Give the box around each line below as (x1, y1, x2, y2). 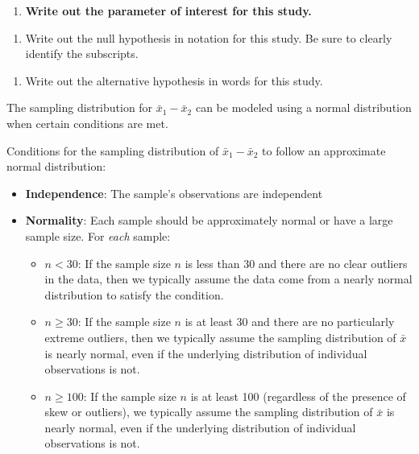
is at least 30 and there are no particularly (185, 313, 395, 330)
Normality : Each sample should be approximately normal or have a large (25, 212, 393, 229)
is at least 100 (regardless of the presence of (190, 387, 406, 404)
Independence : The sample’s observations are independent (25, 184, 323, 201)
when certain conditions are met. (6, 114, 168, 131)
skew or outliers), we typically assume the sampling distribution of (44, 403, 373, 420)
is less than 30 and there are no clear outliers (185, 254, 408, 271)
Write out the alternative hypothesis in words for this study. (25, 72, 323, 89)
